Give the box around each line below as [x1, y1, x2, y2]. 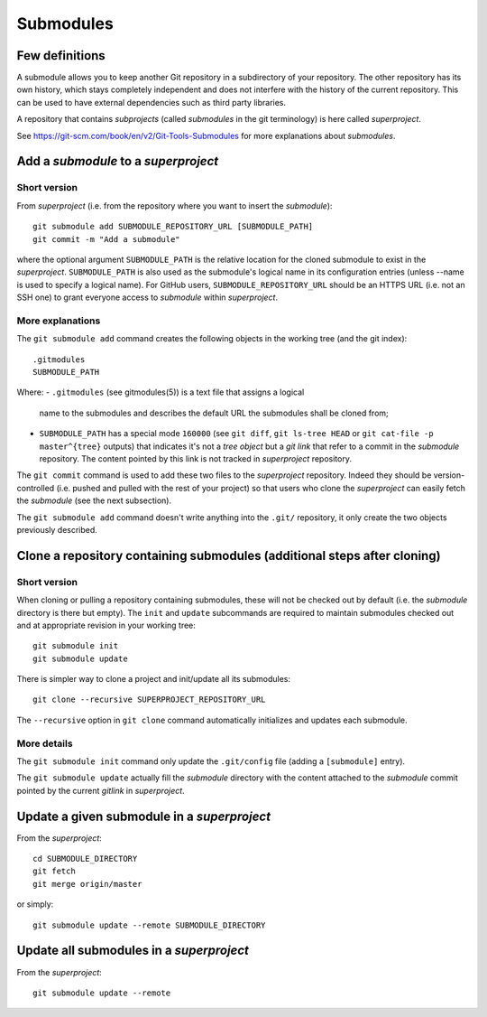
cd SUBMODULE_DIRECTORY [32, 854, 138, 864]
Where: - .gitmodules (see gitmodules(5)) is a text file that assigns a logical [16, 387, 305, 397]
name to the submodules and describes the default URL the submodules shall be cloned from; [39, 407, 390, 418]
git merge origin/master [32, 879, 142, 889]
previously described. [16, 524, 98, 535]
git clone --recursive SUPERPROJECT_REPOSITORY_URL [32, 695, 266, 704]
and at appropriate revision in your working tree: [16, 620, 196, 630]
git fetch [32, 866, 76, 876]
